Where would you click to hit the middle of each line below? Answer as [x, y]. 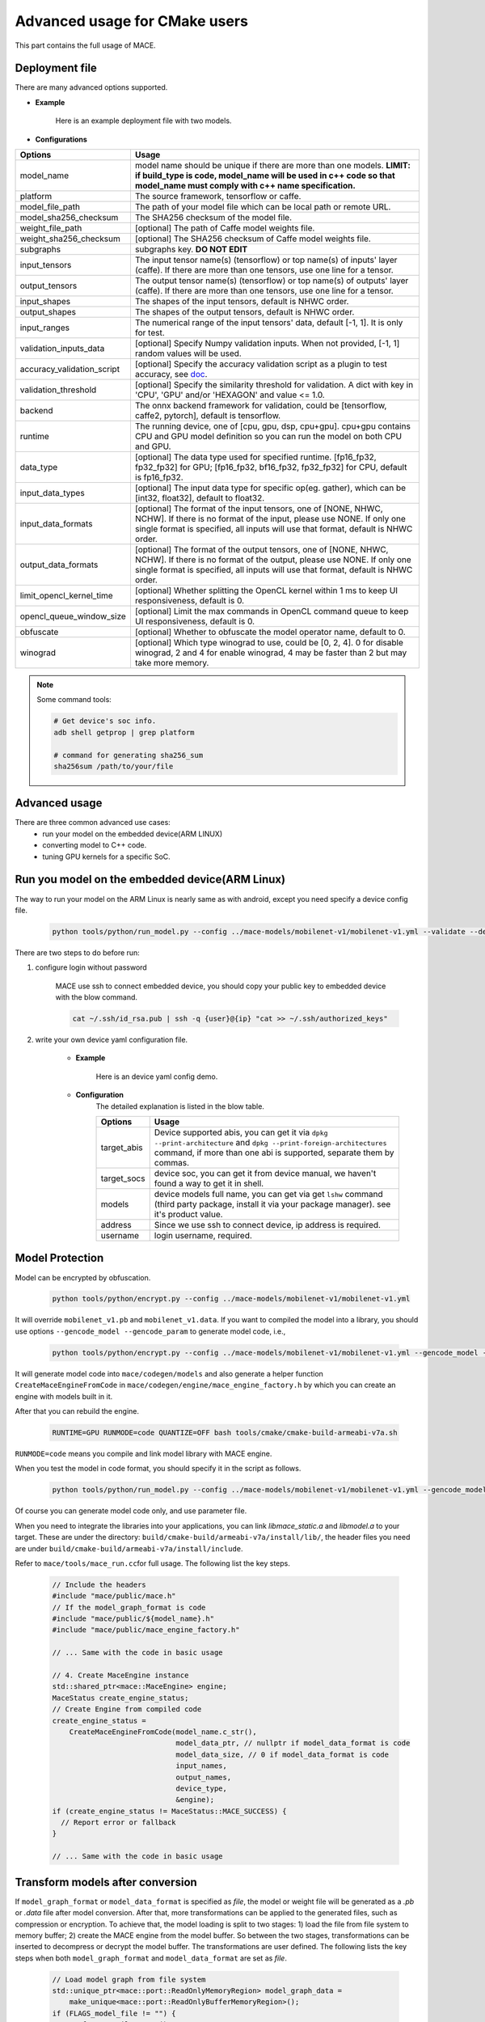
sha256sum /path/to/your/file [114, 766]
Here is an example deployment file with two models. [143, 121]
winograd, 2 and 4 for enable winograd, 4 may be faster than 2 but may [271, 653]
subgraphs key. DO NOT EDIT [191, 249]
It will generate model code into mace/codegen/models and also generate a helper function [169, 1373]
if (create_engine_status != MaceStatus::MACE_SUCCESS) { [169, 1811]
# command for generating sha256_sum [129, 755]
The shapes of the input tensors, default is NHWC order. [242, 302]
